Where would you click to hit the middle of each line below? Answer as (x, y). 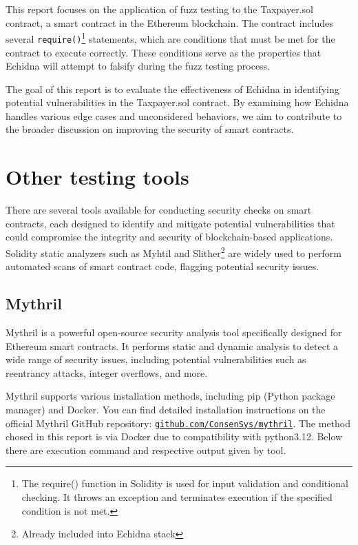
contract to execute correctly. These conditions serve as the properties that (164, 52)
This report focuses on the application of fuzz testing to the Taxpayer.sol (159, 9)
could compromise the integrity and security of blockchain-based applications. (169, 237)
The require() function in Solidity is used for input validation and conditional (185, 483)
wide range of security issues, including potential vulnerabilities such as (156, 359)
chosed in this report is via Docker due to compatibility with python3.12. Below (174, 436)
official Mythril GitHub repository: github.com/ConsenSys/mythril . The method (178, 423)
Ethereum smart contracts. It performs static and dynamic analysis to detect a (172, 346)
